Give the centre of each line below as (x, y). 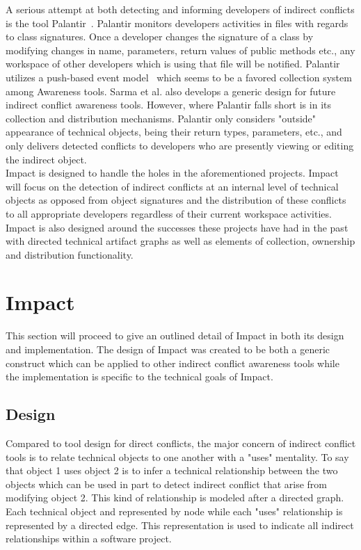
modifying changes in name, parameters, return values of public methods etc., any (180, 50)
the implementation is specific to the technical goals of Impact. (139, 377)
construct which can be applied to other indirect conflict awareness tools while (173, 363)
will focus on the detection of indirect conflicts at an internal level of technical (172, 186)
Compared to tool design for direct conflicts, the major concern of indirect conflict (181, 443)
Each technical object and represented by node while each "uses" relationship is (174, 511)
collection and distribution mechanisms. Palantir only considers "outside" (161, 118)
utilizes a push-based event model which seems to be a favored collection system (179, 77)
